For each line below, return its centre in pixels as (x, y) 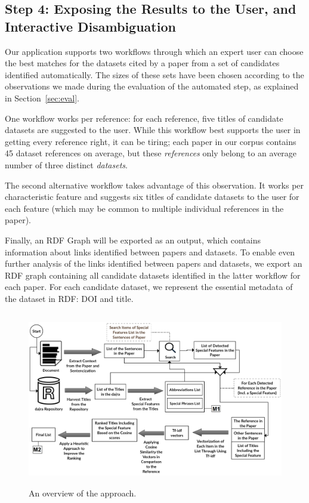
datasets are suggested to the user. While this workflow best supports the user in (153, 130)
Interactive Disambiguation (90, 26)
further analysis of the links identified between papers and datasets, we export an (154, 263)
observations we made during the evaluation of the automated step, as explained (152, 86)
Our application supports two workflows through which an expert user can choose (154, 51)
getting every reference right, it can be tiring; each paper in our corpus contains (151, 141)
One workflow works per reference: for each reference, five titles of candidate (144, 118)
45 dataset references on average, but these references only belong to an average (151, 153)
